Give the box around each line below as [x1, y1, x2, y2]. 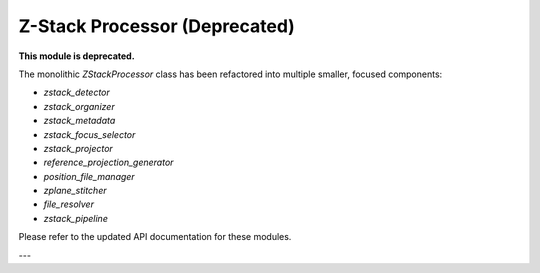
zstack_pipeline [43, 212, 109, 224]
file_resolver [43, 198, 95, 210]
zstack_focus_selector [43, 128, 136, 140]
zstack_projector [43, 142, 114, 154]
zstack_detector [43, 86, 110, 99]
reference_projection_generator [43, 156, 174, 169]
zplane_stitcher [43, 185, 107, 197]
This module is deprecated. [18, 50, 135, 62]
